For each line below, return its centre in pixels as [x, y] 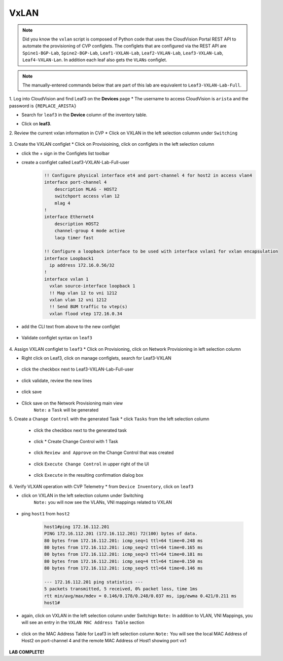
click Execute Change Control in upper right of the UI [91, 464]
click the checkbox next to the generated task [80, 430]
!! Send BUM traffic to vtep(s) [88, 307]
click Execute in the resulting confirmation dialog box [88, 475]
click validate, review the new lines [57, 380]
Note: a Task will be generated [66, 410]
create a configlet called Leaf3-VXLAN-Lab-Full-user [75, 163]
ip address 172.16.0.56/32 [82, 265]
